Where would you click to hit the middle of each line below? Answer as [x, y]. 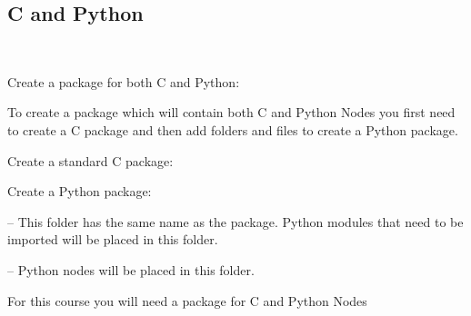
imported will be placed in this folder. [113, 239]
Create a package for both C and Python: [124, 81]
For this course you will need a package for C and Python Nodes [187, 300]
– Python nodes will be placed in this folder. [131, 269]
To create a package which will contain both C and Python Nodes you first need [231, 112]
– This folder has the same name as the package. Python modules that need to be [235, 221]
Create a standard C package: [90, 160]
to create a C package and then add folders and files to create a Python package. [233, 129]
